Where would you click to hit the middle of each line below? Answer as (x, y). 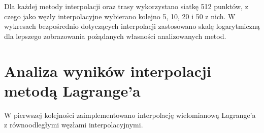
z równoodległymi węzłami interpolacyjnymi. (74, 125)
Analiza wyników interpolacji (108, 71)
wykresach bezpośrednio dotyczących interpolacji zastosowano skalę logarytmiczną (132, 26)
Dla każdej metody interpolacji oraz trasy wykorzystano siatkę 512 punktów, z (126, 6)
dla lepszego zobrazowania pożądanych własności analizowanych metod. (115, 36)
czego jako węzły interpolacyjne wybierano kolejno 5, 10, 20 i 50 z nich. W (120, 16)
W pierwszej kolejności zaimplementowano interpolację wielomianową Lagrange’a (130, 115)
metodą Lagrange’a (72, 90)
